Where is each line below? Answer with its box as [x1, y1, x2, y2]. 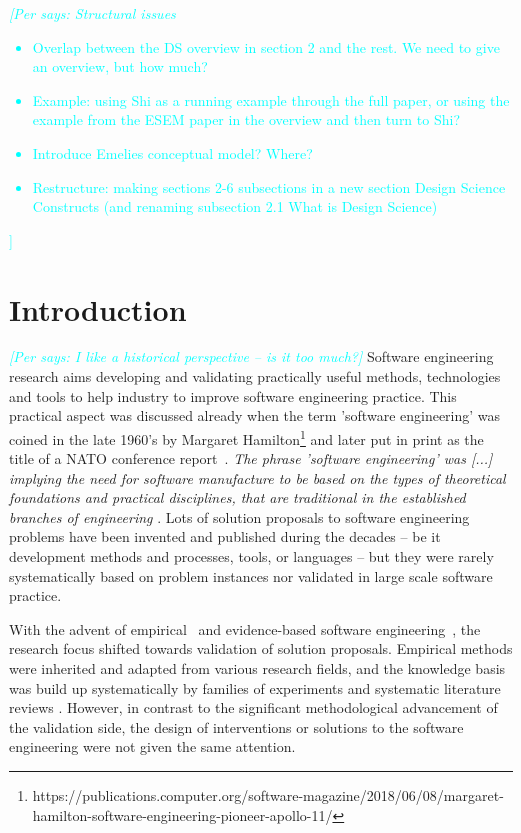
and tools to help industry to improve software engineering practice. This [9, 385, 457, 406]
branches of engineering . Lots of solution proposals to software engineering [9, 506, 470, 527]
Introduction [9, 288, 187, 329]
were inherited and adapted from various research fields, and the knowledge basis [9, 658, 506, 679]
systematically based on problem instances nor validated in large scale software [9, 565, 493, 586]
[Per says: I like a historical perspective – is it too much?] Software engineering [9, 346, 494, 367]
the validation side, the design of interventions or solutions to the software [9, 716, 464, 737]
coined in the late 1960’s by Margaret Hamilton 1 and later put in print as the [9, 425, 484, 449]
